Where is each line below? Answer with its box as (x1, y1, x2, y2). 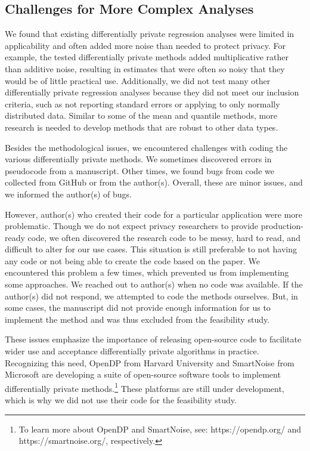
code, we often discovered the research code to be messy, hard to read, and (27, 231, 300, 243)
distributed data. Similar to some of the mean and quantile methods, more (5, 109, 277, 122)
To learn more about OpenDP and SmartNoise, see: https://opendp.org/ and (18, 422, 302, 435)
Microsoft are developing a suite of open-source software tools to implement (5, 368, 281, 381)
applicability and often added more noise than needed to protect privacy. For (5, 39, 286, 51)
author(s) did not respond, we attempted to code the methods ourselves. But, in (5, 289, 298, 302)
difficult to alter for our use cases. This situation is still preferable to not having (5, 243, 297, 255)
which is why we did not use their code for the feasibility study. (5, 394, 237, 406)
